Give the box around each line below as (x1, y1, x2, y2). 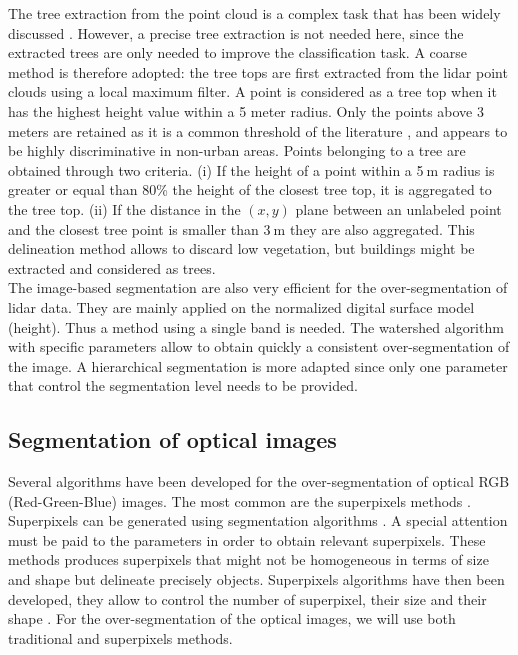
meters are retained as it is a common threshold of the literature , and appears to (8, 120, 508, 141)
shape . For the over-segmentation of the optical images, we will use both (8, 608, 456, 629)
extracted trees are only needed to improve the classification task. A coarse (8, 42, 468, 63)
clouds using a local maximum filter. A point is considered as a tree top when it (8, 81, 497, 102)
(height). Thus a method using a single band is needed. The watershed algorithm (8, 316, 504, 337)
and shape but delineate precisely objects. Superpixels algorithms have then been (8, 569, 505, 590)
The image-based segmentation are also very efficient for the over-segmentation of (8, 277, 508, 298)
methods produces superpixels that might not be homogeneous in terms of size (8, 549, 489, 570)
